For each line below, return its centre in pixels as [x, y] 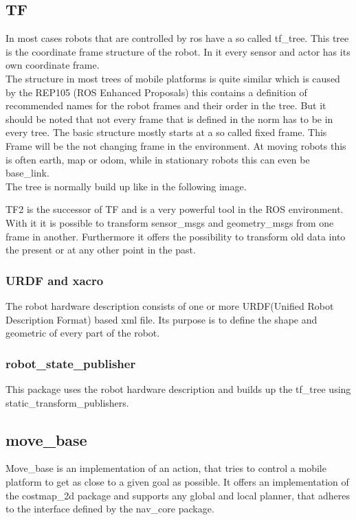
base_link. [27, 173]
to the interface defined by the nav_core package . [110, 509]
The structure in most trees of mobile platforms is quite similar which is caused [173, 78]
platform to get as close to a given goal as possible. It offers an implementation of [177, 481]
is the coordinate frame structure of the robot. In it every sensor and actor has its [178, 51]
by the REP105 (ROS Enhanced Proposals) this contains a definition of [156, 92]
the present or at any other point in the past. [101, 250]
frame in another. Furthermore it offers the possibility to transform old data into [176, 236]
